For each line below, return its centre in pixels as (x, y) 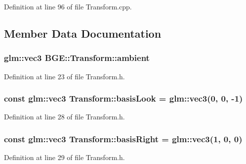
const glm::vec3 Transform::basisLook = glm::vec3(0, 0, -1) (123, 98)
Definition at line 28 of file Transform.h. (64, 117)
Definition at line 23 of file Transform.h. (64, 76)
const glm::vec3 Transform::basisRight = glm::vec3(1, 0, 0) (123, 138)
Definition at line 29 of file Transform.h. (64, 157)
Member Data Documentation (83, 33)
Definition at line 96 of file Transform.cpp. (68, 6)
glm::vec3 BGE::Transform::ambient (77, 58)
